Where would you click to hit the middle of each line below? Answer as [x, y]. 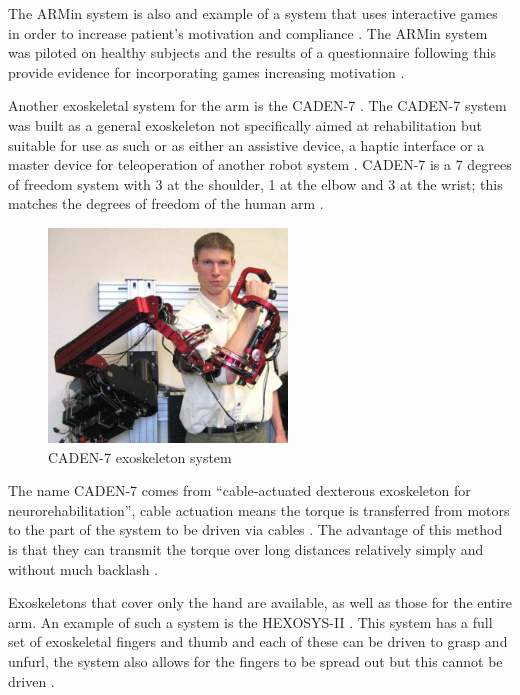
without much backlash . [83, 568]
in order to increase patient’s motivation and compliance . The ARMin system [248, 32]
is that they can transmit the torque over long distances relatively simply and [246, 548]
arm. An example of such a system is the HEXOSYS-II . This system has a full [250, 621]
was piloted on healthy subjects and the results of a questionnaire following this [252, 52]
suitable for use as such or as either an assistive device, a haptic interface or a [246, 144]
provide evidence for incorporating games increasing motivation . [206, 71]
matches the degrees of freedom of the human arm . [166, 203]
